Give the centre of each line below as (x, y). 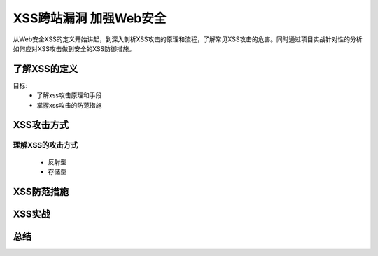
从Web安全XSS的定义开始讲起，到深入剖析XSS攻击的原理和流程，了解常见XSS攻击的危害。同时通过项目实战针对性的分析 (188, 39)
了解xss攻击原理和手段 (69, 95)
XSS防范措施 (41, 191)
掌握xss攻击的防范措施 (69, 105)
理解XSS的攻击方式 (45, 145)
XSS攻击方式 (41, 125)
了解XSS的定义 (45, 69)
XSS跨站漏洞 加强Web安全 (90, 18)
